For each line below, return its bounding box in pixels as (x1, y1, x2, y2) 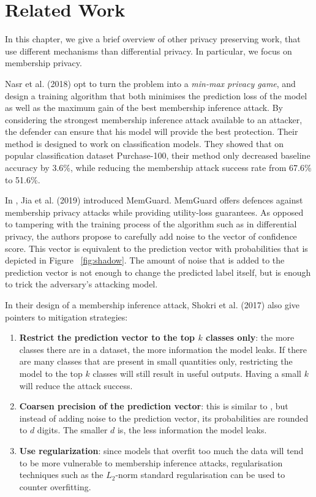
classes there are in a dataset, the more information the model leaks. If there (19, 343, 307, 355)
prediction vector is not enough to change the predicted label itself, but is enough (5, 265, 311, 278)
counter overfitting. (19, 480, 91, 493)
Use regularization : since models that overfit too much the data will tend (19, 444, 304, 457)
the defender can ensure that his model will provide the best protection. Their (5, 125, 298, 138)
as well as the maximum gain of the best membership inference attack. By (5, 101, 283, 114)
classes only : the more (206, 331, 295, 344)
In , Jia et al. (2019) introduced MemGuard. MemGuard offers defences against (5, 194, 303, 207)
